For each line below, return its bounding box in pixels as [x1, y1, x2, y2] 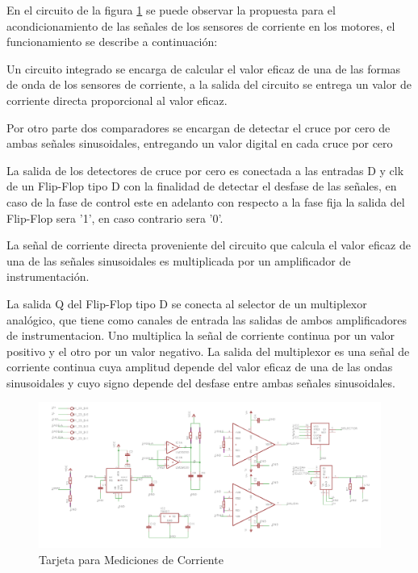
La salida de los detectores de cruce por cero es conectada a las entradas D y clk [6, 161, 404, 178]
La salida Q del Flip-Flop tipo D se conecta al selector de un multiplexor [6, 295, 367, 312]
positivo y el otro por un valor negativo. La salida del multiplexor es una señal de [6, 342, 410, 359]
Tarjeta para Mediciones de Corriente [39, 551, 224, 567]
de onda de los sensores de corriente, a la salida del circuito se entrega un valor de [6, 76, 412, 93]
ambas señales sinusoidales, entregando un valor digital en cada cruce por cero [6, 135, 393, 152]
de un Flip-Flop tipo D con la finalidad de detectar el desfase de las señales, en [6, 178, 397, 194]
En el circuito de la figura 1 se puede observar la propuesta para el [6, 2, 336, 18]
